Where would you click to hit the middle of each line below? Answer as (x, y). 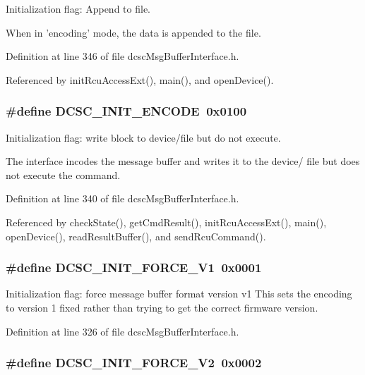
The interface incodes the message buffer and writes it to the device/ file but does (183, 161)
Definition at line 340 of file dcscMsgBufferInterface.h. (122, 198)
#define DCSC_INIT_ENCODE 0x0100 (126, 111)
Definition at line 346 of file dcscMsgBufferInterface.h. (122, 56)
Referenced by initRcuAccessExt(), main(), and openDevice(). (140, 79)
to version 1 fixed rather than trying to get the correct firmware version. (162, 307)
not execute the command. (63, 174)
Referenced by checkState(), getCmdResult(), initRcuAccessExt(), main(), (166, 222)
